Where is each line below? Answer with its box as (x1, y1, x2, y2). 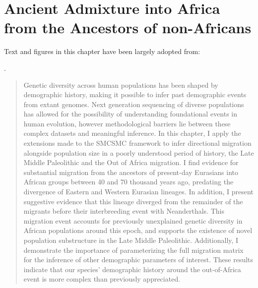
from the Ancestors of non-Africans (4, 17, 252, 38)
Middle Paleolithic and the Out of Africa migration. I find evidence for (23, 157, 239, 168)
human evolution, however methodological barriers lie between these (23, 118, 231, 128)
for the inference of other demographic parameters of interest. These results (23, 254, 254, 265)
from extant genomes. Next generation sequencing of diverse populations (23, 99, 244, 109)
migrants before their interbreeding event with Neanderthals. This (23, 206, 224, 216)
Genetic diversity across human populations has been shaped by (23, 79, 218, 90)
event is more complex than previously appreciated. (23, 274, 181, 284)
